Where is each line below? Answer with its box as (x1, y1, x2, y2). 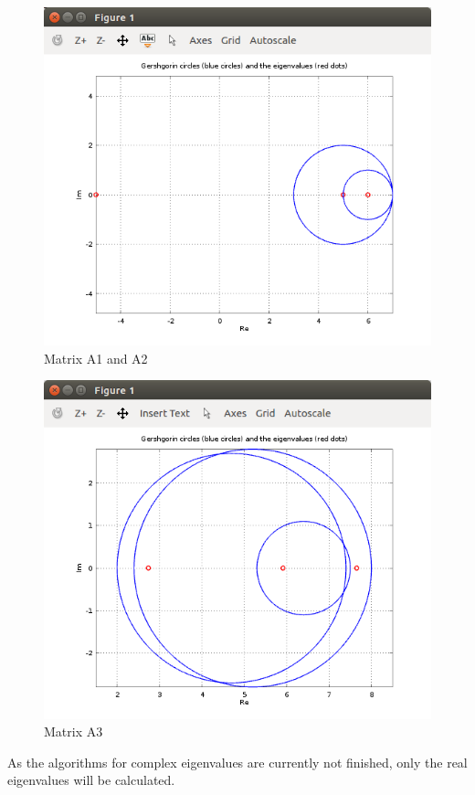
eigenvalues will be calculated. (7, 770, 175, 790)
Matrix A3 (44, 722, 103, 741)
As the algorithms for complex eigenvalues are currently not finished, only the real (7, 752, 468, 771)
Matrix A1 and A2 (44, 348, 148, 367)
